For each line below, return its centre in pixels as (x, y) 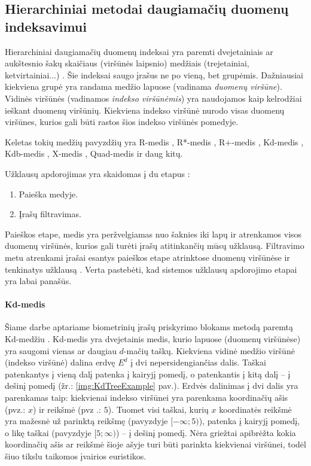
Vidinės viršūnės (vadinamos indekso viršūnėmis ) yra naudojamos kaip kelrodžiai (153, 98)
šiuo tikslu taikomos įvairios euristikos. (76, 456)
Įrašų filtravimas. (50, 214)
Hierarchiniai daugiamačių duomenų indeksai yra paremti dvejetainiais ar (139, 51)
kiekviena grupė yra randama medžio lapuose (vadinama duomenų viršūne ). (144, 86)
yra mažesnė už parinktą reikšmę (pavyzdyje (86, 421)
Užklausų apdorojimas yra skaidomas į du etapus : (97, 173)
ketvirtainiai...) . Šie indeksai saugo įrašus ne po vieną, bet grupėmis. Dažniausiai (154, 74)
